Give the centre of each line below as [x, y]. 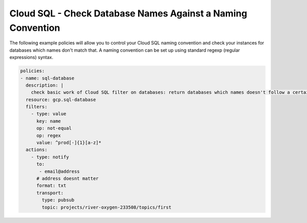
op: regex [49, 135]
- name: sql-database [47, 78]
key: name [49, 121]
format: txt [51, 186]
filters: [37, 107]
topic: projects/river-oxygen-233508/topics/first [106, 207]
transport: [50, 193]
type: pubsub [58, 200]
